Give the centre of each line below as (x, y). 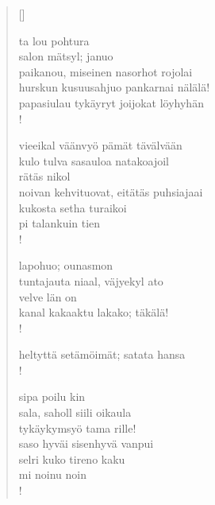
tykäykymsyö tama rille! (77, 427)
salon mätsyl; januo (66, 56)
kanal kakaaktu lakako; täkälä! (94, 312)
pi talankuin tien (60, 223)
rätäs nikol (44, 176)
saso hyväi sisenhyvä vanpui (86, 443)
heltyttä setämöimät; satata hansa (102, 354)
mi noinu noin (52, 474)
